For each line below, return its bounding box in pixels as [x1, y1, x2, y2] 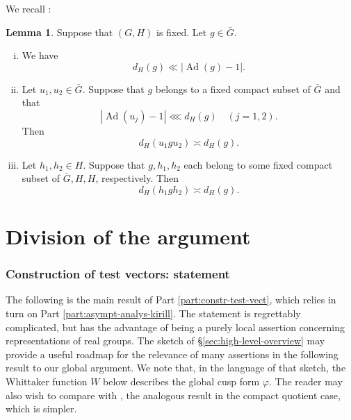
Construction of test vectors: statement [6, 265, 230, 283]
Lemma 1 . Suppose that [6, 24, 113, 39]
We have [22, 48, 58, 62]
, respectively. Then [95, 171, 179, 185]
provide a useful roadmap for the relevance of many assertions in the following [6, 346, 338, 361]
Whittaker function [6, 373, 88, 388]
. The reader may [268, 373, 343, 388]
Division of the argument [6, 221, 251, 250]
